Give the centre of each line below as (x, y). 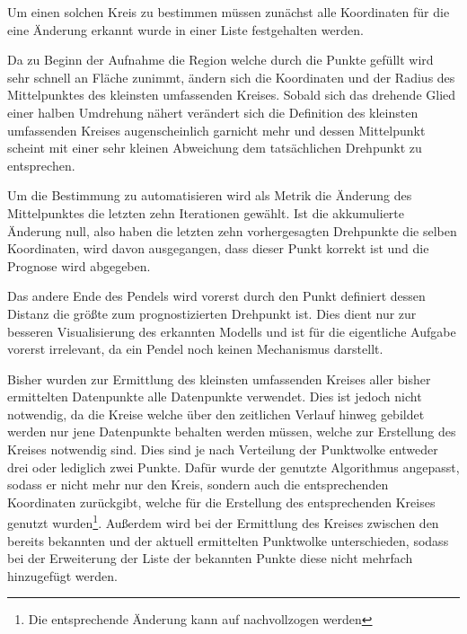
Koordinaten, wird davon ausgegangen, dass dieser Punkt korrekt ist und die (218, 248)
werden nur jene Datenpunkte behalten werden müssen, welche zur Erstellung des (232, 431)
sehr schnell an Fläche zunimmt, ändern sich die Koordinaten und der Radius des (231, 77)
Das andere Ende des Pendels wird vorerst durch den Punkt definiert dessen (216, 296)
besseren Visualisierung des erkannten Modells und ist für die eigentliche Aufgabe (232, 331)
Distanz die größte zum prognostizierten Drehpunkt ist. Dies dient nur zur (212, 313)
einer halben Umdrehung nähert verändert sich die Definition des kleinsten (213, 112)
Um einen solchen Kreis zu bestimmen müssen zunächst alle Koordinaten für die (229, 12)
